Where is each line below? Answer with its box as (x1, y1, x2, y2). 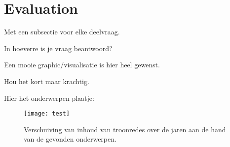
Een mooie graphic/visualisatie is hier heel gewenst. (4, 59, 160, 70)
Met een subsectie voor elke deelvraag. (4, 27, 120, 37)
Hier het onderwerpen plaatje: (4, 92, 94, 103)
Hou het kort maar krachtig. (4, 76, 89, 86)
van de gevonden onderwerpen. (24, 134, 116, 144)
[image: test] (24, 110, 70, 118)
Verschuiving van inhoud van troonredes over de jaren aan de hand (24, 124, 226, 134)
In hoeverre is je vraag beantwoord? (4, 43, 113, 53)
